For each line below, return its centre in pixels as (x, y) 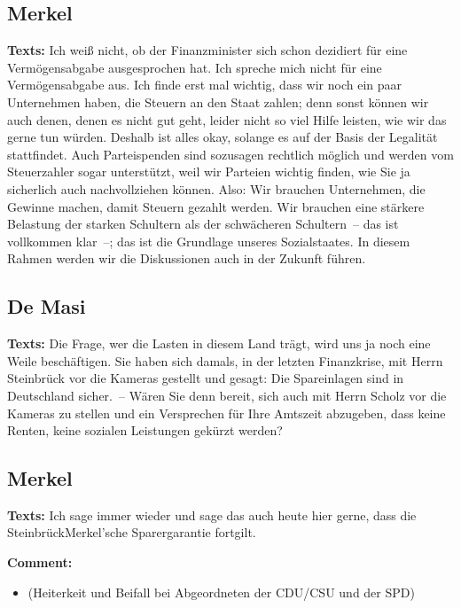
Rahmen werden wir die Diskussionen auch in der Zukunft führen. (187, 258)
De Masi (47, 306)
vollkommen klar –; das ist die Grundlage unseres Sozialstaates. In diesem (209, 241)
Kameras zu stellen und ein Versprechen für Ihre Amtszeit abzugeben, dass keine (227, 413)
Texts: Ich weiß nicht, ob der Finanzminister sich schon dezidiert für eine (207, 50)
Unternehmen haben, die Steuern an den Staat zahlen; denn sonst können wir (218, 101)
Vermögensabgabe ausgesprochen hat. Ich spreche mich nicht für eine (195, 67)
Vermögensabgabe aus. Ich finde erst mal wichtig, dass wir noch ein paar (205, 85)
